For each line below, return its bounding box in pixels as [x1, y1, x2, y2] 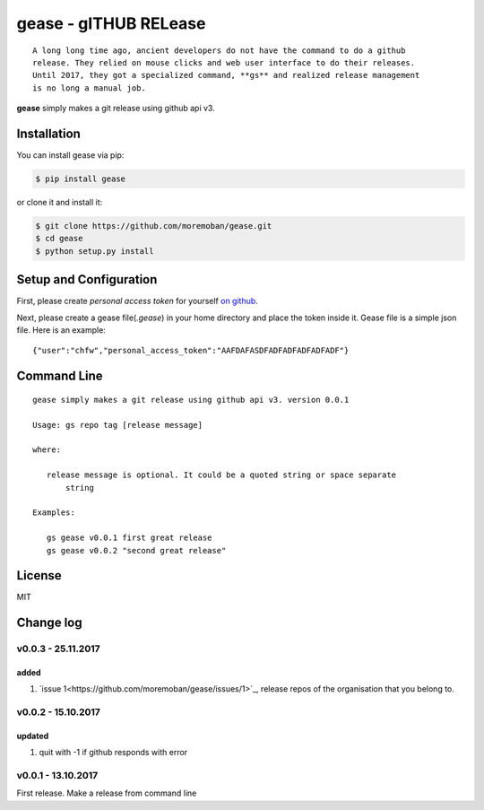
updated [16, 730, 49, 741]
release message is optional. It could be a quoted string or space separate [46, 470, 397, 480]
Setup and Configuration [16, 272, 158, 287]
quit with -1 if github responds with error [39, 747, 188, 758]
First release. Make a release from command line [16, 788, 197, 798]
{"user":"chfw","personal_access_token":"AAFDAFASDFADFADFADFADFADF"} [32, 345, 350, 356]
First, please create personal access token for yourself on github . [16, 296, 259, 307]
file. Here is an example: [16, 325, 107, 335]
